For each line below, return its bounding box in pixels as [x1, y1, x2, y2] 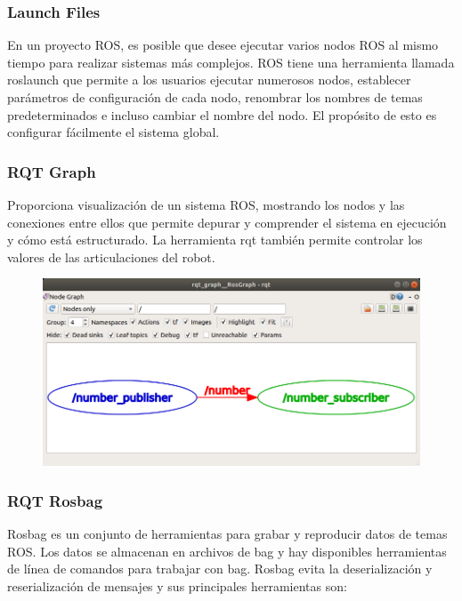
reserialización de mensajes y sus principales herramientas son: [7, 577, 347, 596]
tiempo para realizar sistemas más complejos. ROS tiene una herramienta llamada [7, 52, 455, 71]
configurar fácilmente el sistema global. [7, 123, 220, 141]
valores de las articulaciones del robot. [7, 247, 215, 266]
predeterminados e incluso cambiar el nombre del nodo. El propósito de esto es [7, 105, 437, 124]
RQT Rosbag [7, 489, 103, 511]
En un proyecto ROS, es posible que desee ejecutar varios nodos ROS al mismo [7, 36, 439, 54]
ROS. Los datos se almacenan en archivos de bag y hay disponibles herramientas [7, 541, 447, 560]
